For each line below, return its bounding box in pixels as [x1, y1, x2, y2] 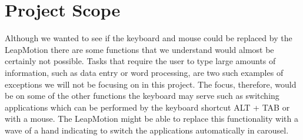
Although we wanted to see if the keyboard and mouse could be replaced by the [5, 32, 292, 44]
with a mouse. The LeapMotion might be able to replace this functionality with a [5, 112, 298, 125]
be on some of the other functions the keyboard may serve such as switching [5, 89, 279, 102]
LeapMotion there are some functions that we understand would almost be [5, 43, 274, 55]
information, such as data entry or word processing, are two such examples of [5, 66, 284, 78]
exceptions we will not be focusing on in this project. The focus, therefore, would [5, 78, 297, 90]
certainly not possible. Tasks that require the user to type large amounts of [5, 55, 276, 67]
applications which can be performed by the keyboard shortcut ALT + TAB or [5, 101, 290, 113]
